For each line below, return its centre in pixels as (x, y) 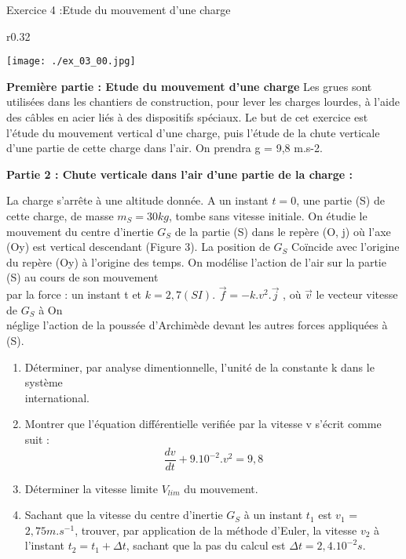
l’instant (45, 545)
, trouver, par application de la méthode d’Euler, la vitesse (216, 530)
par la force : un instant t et (74, 294)
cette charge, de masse (60, 216)
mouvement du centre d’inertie (80, 231)
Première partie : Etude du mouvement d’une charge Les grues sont (189, 86)
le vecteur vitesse (357, 294)
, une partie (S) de (340, 200)
